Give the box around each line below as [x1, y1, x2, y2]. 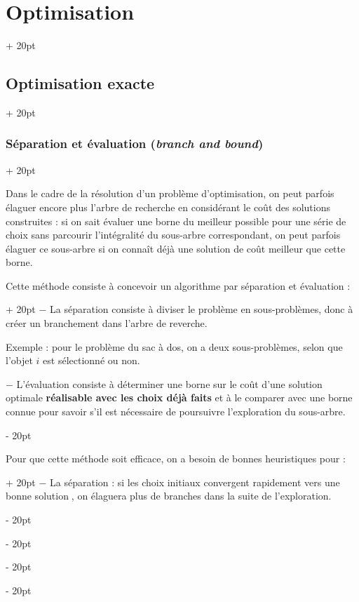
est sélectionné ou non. [43, 353, 140, 368]
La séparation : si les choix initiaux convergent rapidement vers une [50, 474, 340, 489]
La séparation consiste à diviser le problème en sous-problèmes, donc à [50, 302, 353, 316]
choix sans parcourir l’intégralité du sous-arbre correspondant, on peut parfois [6, 227, 341, 242]
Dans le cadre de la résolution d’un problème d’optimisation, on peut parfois [6, 186, 334, 201]
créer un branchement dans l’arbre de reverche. [6, 316, 208, 330]
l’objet [6, 353, 33, 368]
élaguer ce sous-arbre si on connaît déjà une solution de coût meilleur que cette [6, 241, 346, 255]
